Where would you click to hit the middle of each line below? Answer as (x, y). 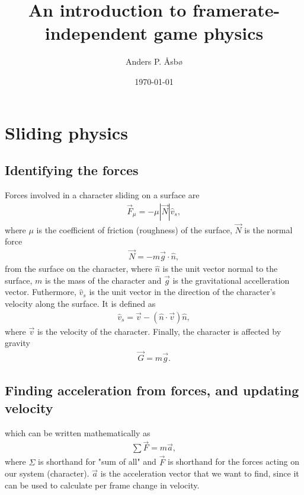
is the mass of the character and (103, 280)
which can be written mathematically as (78, 432)
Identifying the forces (72, 170)
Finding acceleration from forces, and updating (152, 390)
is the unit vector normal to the (220, 269)
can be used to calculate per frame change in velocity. (102, 485)
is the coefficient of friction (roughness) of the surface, (134, 229)
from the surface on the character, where (79, 269)
